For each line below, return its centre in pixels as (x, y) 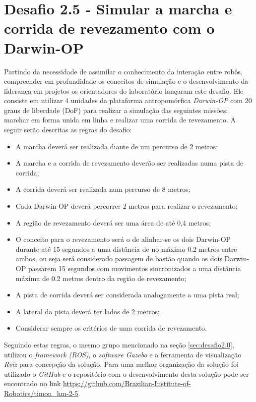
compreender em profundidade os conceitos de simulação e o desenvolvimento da (126, 81)
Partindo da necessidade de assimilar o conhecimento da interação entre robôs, (124, 71)
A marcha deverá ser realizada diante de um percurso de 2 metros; (117, 146)
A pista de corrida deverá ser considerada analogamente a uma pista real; (127, 295)
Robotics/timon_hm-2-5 (41, 393)
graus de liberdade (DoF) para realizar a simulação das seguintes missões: (116, 110)
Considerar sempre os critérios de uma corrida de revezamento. (111, 328)
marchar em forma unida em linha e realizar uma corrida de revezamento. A (120, 120)
